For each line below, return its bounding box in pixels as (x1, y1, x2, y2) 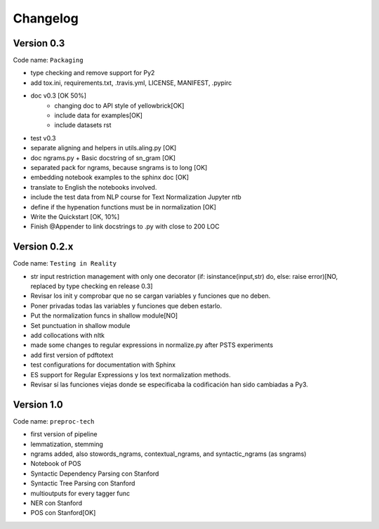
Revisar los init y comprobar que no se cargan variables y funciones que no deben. (30, 292, 271, 300)
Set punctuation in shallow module (30, 321, 131, 329)
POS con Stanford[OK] (30, 509, 96, 517)
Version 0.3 (13, 37, 65, 49)
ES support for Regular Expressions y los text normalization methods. (30, 370, 231, 379)
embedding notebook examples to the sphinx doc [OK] (30, 173, 189, 182)
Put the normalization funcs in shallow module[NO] (30, 311, 178, 320)
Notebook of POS (30, 459, 81, 468)
